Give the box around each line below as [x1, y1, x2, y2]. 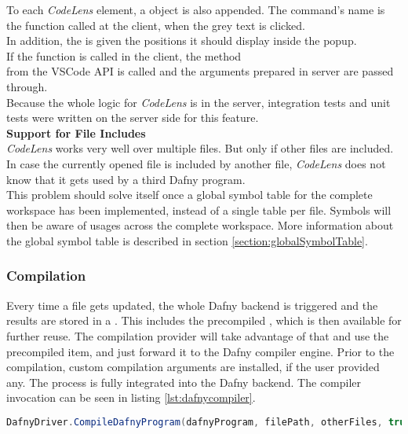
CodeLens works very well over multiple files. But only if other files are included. [6, 140, 394, 156]
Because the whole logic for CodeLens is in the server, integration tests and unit [6, 94, 391, 110]
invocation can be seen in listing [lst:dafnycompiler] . [6, 389, 256, 406]
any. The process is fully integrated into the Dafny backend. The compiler [6, 373, 362, 390]
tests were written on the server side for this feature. [6, 109, 259, 126]
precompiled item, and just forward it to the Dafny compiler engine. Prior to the [6, 343, 395, 359]
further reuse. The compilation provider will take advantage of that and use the [6, 327, 389, 344]
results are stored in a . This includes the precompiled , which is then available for [6, 312, 402, 329]
